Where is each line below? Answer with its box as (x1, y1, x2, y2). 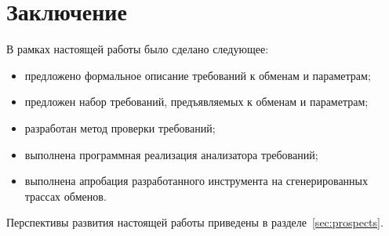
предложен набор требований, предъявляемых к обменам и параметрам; (24, 93, 369, 110)
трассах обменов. (24, 187, 107, 204)
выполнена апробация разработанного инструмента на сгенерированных (24, 172, 368, 189)
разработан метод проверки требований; (24, 119, 216, 136)
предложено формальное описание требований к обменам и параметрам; (24, 67, 371, 83)
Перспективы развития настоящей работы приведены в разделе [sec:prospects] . (6, 214, 384, 231)
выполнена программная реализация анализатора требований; (24, 146, 318, 162)
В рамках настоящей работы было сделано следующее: (6, 41, 269, 57)
